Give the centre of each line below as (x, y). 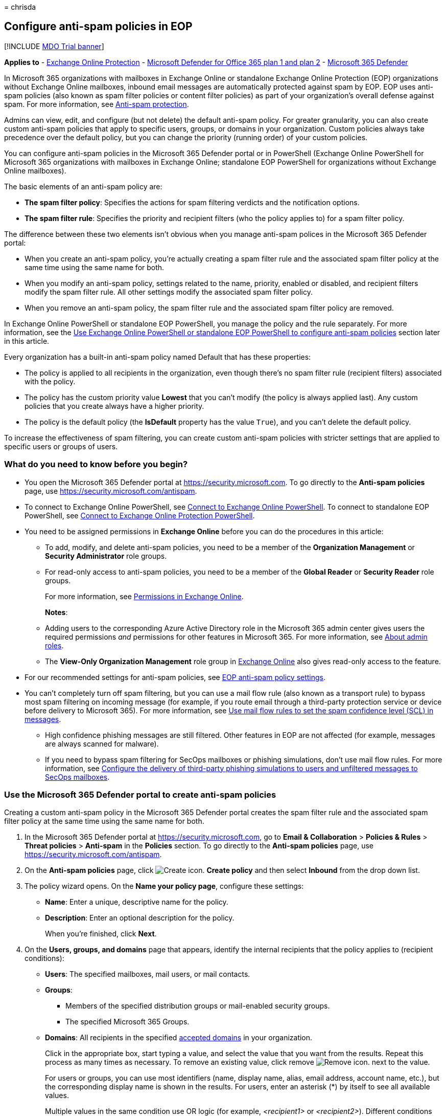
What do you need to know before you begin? (96, 464)
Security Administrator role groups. (106, 556)
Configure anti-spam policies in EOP (98, 27)
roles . (54, 645)
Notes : (56, 612)
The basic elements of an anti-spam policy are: (83, 186)
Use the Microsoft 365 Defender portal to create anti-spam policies (140, 794)
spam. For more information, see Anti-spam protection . (97, 104)
